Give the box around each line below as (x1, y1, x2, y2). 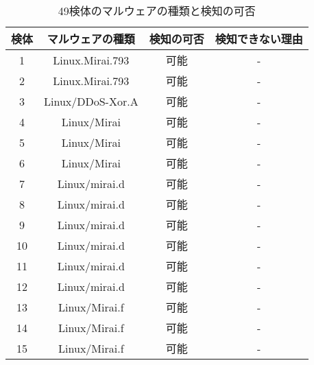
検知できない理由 (215, 31, 303, 47)
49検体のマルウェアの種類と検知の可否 (58, 3, 256, 19)
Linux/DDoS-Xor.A (44, 93, 138, 109)
